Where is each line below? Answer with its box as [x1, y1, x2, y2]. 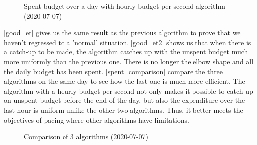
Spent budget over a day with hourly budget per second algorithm [24, 1, 225, 11]
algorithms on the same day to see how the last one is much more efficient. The [4, 76, 245, 86]
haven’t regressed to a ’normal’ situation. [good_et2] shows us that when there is [4, 37, 251, 47]
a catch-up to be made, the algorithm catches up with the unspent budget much [4, 47, 248, 57]
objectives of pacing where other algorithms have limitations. [4, 114, 189, 125]
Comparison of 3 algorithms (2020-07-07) [24, 131, 149, 142]
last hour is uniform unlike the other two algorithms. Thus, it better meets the [4, 104, 243, 115]
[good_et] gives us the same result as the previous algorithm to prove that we [4, 27, 241, 38]
